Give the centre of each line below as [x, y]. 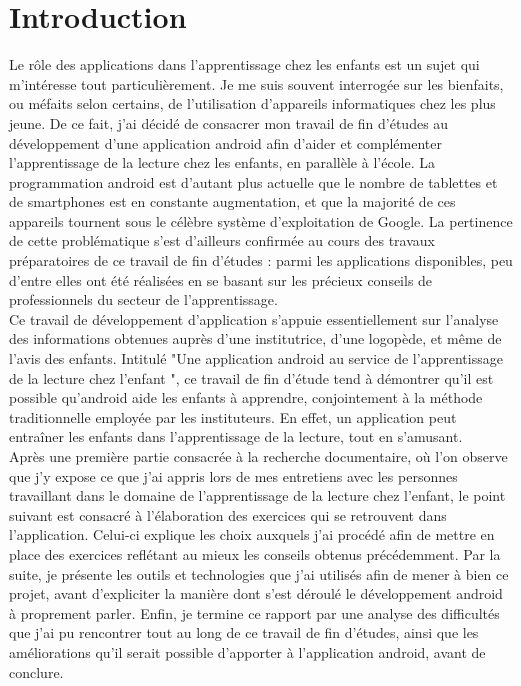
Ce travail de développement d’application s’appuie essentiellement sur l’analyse [254, 318]
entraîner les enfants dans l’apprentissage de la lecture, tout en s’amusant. [236, 436]
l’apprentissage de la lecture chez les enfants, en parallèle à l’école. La [222, 162]
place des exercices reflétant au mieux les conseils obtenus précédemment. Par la [255, 553]
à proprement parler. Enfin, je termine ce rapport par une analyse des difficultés [254, 612]
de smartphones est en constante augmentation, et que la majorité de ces [232, 201]
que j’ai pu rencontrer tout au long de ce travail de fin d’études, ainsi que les [244, 632]
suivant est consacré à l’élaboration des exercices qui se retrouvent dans [228, 514]
